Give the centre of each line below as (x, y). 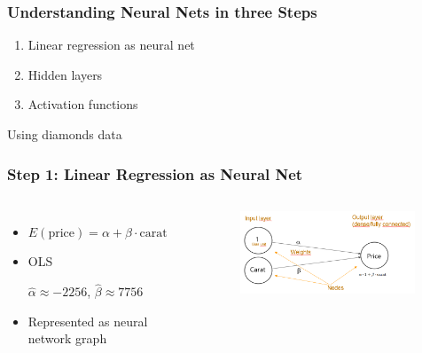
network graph (67, 338)
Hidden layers (65, 74)
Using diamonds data (65, 134)
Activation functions (83, 104)
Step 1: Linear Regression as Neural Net (155, 173)
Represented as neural (88, 321)
